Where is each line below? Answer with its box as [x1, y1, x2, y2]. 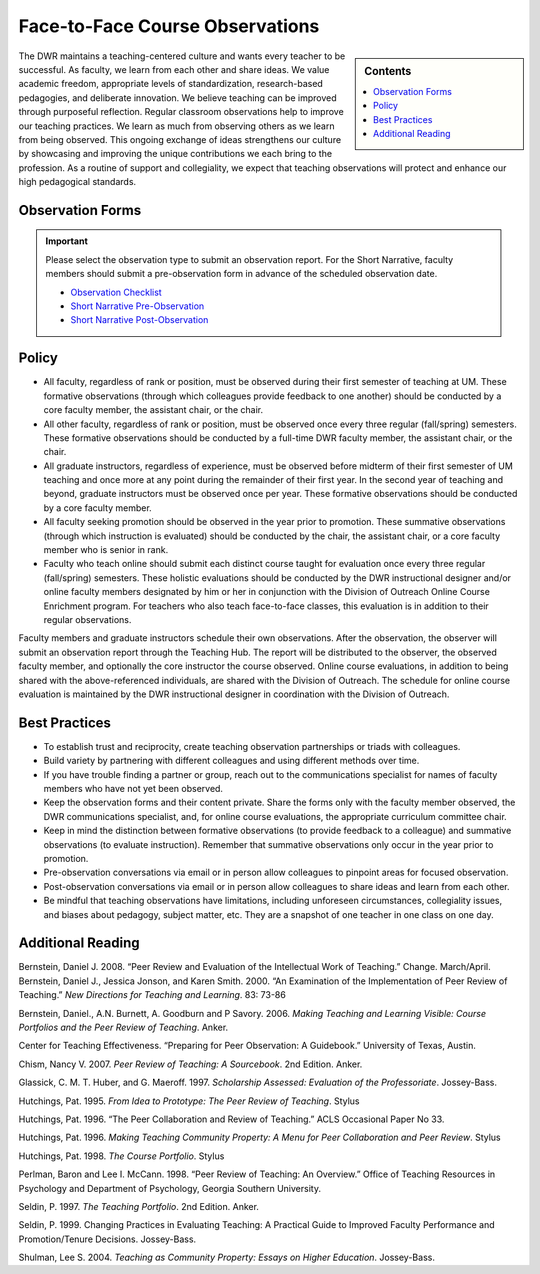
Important [45, 235, 89, 247]
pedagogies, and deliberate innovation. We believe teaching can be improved [18, 91, 337, 104]
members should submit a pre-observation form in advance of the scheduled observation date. [45, 268, 438, 280]
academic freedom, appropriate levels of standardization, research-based [18, 78, 324, 90]
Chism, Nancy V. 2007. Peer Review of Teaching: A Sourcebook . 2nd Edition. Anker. [18, 1058, 363, 1070]
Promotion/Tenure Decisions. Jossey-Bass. [18, 1233, 197, 1245]
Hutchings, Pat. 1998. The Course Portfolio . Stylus [18, 1150, 225, 1162]
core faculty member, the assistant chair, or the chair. [43, 404, 264, 416]
